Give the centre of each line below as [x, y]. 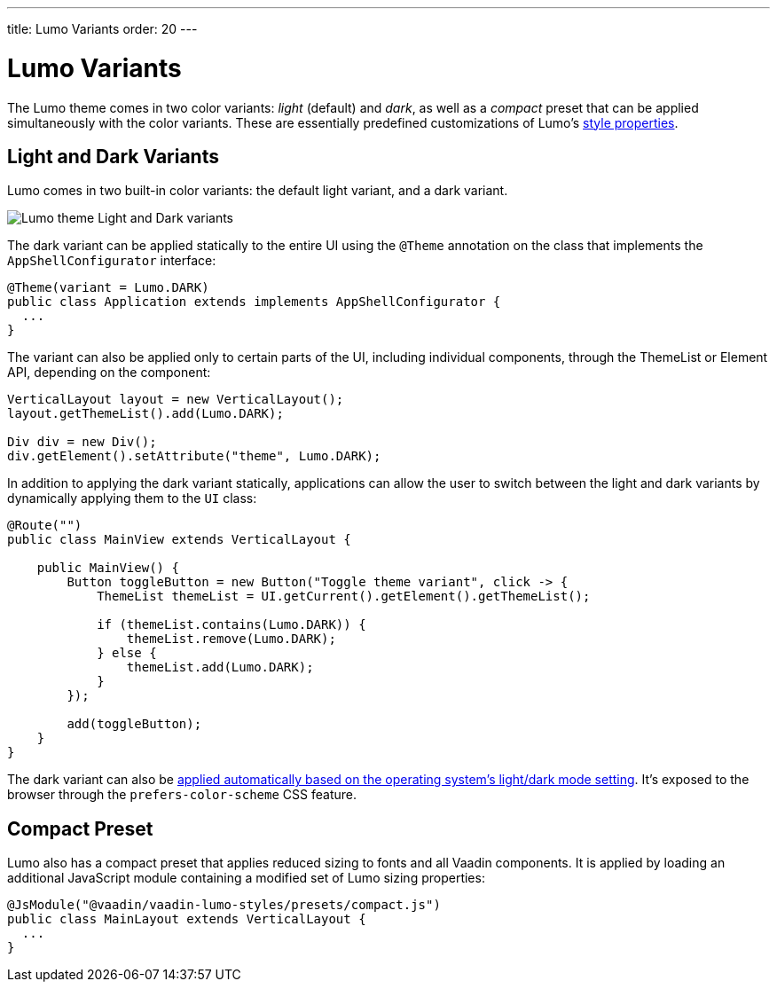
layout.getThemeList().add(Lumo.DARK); [145, 414]
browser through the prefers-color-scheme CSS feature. [182, 795]
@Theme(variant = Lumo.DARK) [108, 288]
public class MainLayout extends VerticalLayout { [187, 919]
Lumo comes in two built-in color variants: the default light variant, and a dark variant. [258, 191]
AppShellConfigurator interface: [112, 261]
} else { [127, 653]
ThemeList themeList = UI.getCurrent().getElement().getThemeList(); [344, 597]
